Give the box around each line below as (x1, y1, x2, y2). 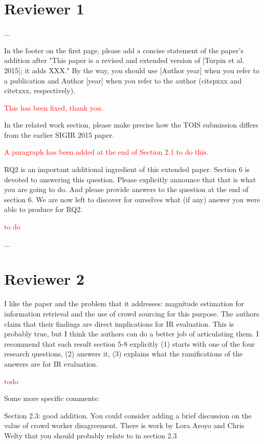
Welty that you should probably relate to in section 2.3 (4, 430, 177, 440)
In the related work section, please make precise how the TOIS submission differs (4, 119, 258, 130)
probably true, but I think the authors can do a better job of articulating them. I (4, 328, 259, 339)
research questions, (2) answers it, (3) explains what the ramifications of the (4, 348, 243, 359)
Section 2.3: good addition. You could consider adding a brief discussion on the (4, 410, 252, 420)
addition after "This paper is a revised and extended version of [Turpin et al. (4, 55, 245, 66)
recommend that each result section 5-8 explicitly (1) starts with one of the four (4, 338, 255, 349)
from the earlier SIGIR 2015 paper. (4, 129, 115, 140)
